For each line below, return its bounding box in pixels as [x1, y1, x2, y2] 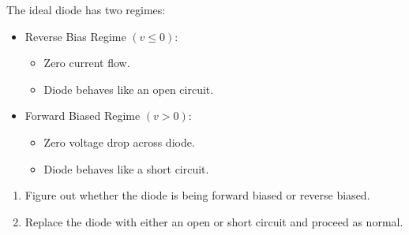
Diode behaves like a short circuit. [43, 160, 209, 177]
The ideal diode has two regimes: [6, 2, 166, 17]
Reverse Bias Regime [24, 28, 126, 44]
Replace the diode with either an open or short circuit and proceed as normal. [24, 213, 403, 229]
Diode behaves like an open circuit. [43, 80, 214, 97]
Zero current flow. [43, 54, 130, 71]
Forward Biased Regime [24, 107, 141, 124]
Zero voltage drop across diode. [43, 133, 195, 150]
